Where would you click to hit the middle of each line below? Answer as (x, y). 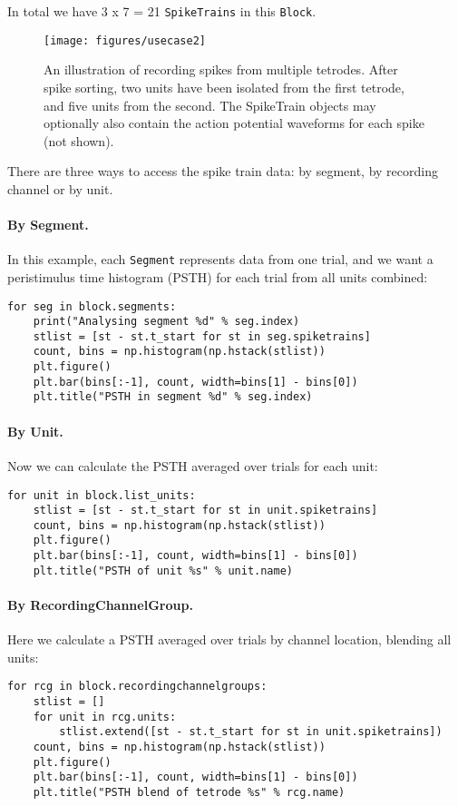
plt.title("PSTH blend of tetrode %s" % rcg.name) (189, 793)
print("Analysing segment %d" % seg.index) (166, 322)
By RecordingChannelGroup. (100, 605)
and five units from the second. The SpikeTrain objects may (210, 105)
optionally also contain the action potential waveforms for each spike (234, 123)
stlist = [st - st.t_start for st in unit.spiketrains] (205, 511)
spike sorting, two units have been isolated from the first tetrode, (224, 87)
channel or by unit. (60, 188)
